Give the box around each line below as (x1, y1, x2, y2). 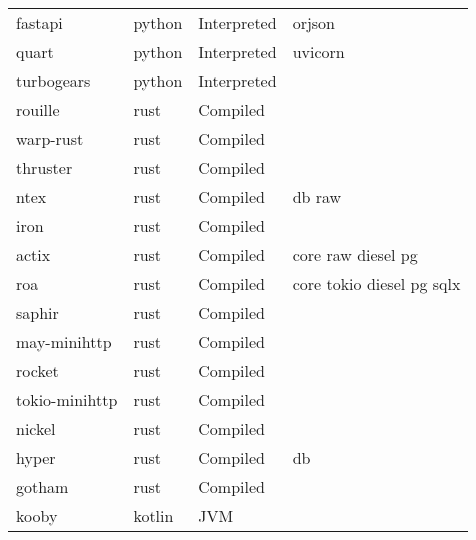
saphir (16, 301, 59, 324)
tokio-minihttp (16, 388, 118, 411)
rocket (16, 359, 59, 382)
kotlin (133, 504, 174, 527)
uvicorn (292, 40, 345, 63)
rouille (16, 98, 60, 121)
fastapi (16, 11, 63, 34)
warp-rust (16, 127, 84, 150)
